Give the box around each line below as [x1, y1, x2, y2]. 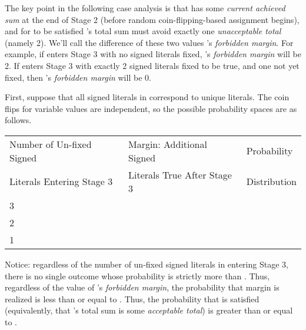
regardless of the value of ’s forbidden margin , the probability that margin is [5, 281, 280, 293]
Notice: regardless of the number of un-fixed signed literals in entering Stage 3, [5, 258, 288, 270]
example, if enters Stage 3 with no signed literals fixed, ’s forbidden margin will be [5, 48, 301, 60]
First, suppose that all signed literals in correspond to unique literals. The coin [5, 91, 290, 103]
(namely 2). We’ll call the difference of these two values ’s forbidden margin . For [5, 36, 294, 48]
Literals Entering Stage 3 [9, 174, 113, 189]
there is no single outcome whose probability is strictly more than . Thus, [5, 269, 270, 282]
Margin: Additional [128, 137, 207, 151]
